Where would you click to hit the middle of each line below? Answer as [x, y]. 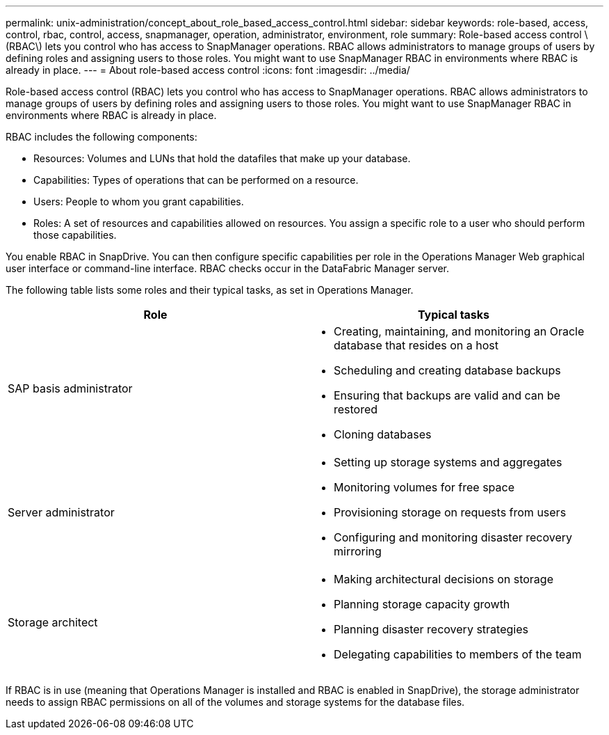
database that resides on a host [416, 345]
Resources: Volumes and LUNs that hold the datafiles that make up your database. [222, 158]
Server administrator [61, 512]
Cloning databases [383, 434]
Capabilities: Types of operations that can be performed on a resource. [196, 180]
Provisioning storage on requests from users [450, 512]
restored [356, 409]
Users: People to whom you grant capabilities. [139, 201]
